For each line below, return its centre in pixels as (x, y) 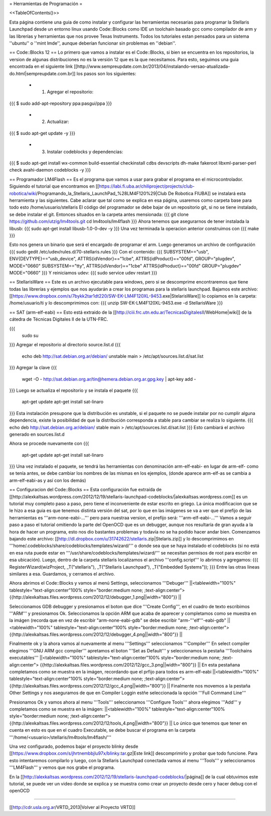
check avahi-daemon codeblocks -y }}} (50, 170)
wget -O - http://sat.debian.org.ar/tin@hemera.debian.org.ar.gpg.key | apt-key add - (109, 379)
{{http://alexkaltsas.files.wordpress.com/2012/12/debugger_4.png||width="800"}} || (96, 634)
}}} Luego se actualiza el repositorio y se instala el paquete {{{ (74, 390)
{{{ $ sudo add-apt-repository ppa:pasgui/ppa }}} (61, 103)
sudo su (30, 336)
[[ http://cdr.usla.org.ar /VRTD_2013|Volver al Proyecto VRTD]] (72, 807)
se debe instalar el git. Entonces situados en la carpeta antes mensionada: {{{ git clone (99, 214)
